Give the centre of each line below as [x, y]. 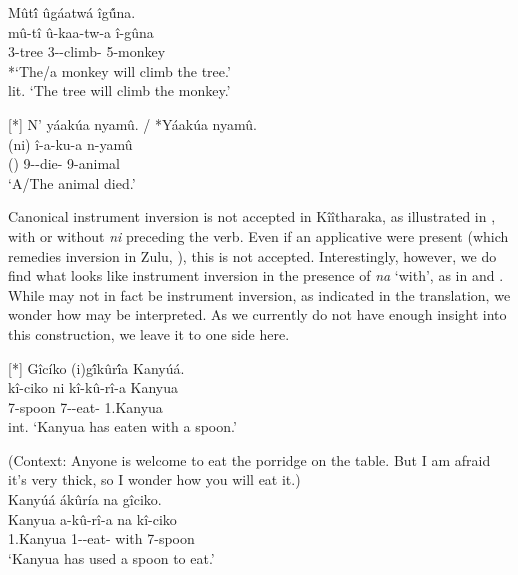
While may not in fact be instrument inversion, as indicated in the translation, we [259, 294]
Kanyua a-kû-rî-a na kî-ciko [92, 518]
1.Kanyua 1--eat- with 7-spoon [101, 538]
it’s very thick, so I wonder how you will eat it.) [154, 479]
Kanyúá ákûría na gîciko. [85, 499]
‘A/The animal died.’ [72, 182]
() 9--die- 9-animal [64, 163]
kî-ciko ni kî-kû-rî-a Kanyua [93, 387]
